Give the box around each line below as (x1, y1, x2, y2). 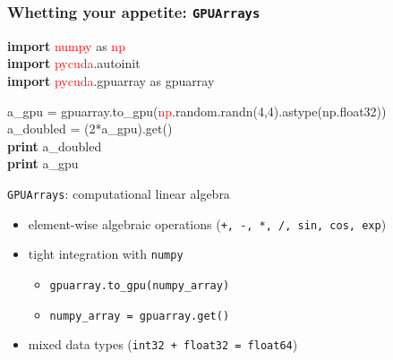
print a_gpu (7, 154, 79, 173)
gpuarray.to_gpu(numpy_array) (49, 279, 230, 292)
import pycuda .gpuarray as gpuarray (7, 71, 215, 90)
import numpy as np (7, 36, 125, 55)
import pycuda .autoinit (7, 54, 141, 73)
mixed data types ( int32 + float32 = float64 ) (28, 335, 298, 354)
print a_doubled (7, 136, 102, 155)
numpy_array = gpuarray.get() (49, 309, 230, 322)
